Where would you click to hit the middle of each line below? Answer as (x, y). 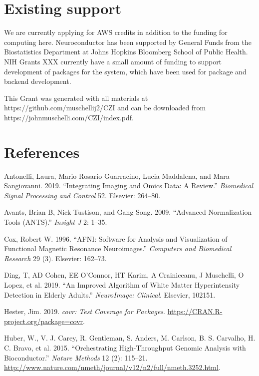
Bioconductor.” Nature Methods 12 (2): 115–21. (76, 357)
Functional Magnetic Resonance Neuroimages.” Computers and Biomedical (118, 248)
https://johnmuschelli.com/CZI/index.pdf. (69, 117)
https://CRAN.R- (195, 311)
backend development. (38, 81)
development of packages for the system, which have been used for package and (125, 71)
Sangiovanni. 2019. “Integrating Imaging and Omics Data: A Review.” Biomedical (129, 186)
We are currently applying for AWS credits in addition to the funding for (116, 32)
